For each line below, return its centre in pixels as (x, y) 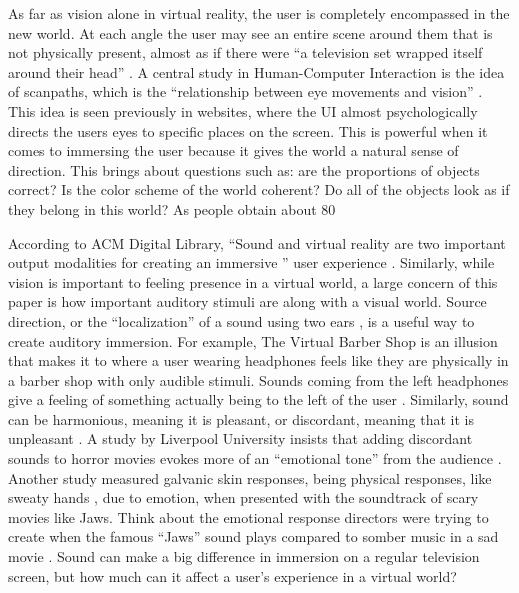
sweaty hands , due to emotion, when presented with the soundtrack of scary (243, 497)
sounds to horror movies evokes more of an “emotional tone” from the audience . (255, 458)
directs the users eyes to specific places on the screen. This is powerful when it (248, 130)
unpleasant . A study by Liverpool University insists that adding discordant (240, 438)
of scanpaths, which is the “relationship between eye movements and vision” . (245, 91)
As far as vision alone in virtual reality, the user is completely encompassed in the (259, 13)
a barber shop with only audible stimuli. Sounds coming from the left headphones (258, 379)
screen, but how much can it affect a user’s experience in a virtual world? (232, 575)
